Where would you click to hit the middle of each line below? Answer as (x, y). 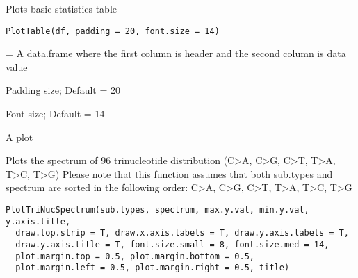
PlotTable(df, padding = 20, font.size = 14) (113, 31)
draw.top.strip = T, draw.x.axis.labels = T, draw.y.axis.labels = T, (182, 233)
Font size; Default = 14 (55, 114)
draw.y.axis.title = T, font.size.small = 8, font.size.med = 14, (172, 244)
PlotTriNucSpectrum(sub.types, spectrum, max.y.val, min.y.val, (157, 210)
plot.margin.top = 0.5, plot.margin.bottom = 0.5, (135, 256)
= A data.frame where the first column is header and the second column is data (176, 53)
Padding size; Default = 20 (63, 90)
